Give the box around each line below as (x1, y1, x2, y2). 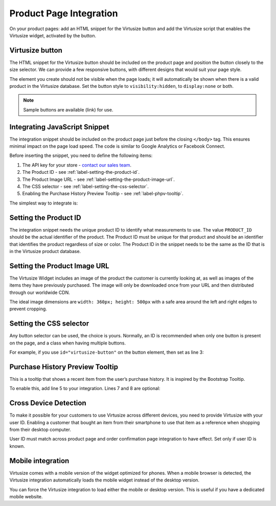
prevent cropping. (9, 306, 47, 312)
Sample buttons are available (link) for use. (23, 106, 113, 112)
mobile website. (9, 493, 43, 499)
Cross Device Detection (9, 399, 86, 407)
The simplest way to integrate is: (9, 200, 78, 206)
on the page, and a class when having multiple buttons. (9, 340, 126, 346)
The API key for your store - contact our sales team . (22, 162, 131, 168)
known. (9, 443, 25, 449)
